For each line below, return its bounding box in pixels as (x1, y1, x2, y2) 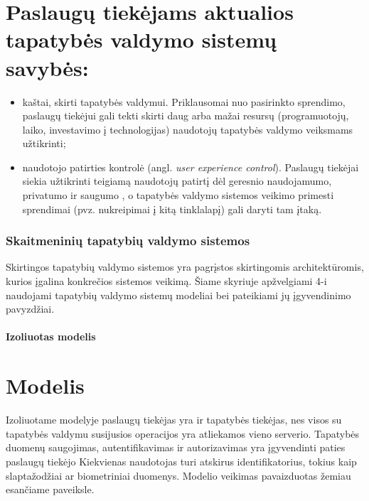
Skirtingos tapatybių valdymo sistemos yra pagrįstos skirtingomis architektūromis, (6, 259, 364, 274)
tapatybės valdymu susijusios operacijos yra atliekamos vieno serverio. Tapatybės (6, 426, 360, 441)
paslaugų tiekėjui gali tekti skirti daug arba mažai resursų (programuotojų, (22, 108, 349, 123)
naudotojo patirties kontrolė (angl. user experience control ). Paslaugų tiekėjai (22, 159, 359, 174)
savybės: (6, 53, 89, 82)
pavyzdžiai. (6, 301, 55, 316)
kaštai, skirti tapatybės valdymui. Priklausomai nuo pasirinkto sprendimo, (22, 94, 346, 109)
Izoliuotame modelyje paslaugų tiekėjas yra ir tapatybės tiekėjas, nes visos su (6, 412, 342, 427)
